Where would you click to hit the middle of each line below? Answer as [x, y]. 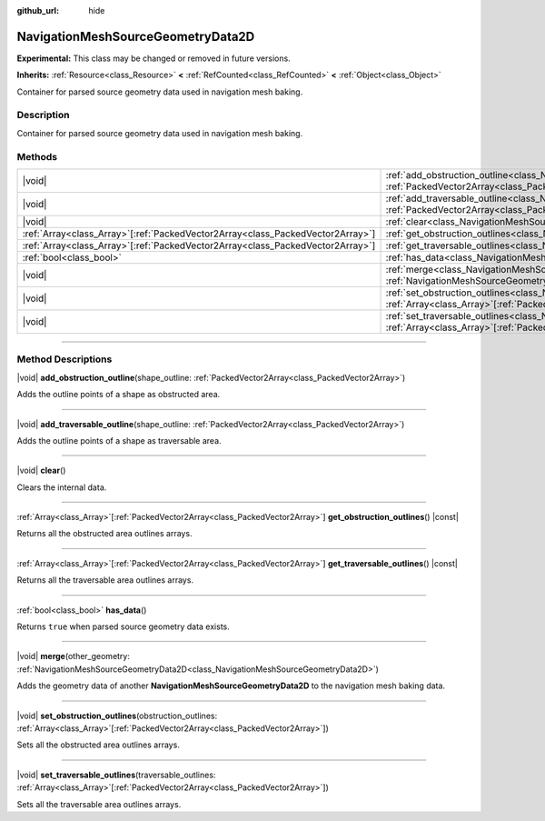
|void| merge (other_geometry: [74, 656]
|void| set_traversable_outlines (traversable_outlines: [116, 775]
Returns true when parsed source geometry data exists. [124, 626]
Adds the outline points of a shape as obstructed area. [119, 395]
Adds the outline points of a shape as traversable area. [119, 440]
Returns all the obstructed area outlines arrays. [104, 534]
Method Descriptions [64, 359]
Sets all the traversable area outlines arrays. [99, 804]
